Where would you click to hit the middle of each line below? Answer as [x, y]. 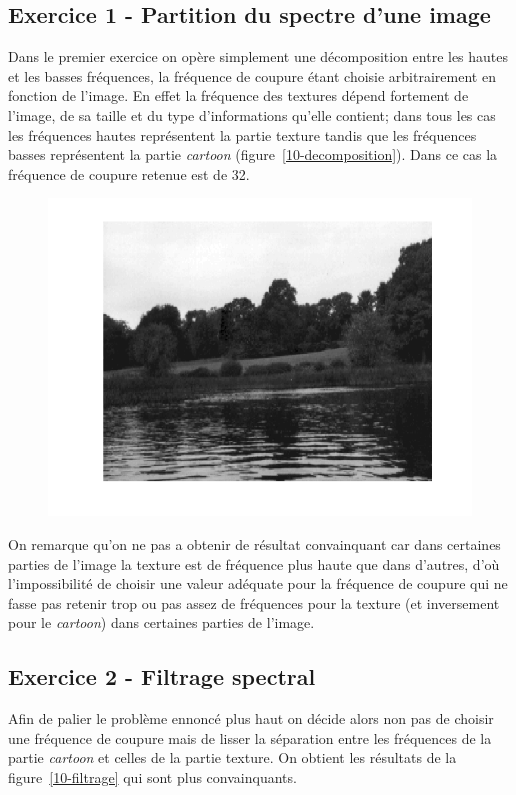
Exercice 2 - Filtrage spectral [162, 676]
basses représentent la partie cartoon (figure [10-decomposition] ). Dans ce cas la [253, 154]
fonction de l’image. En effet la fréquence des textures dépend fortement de [238, 95]
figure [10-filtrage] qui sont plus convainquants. [152, 776]
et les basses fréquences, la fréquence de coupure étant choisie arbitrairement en [252, 75]
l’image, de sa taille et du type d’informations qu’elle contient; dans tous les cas [252, 114]
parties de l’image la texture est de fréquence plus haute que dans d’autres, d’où [254, 563]
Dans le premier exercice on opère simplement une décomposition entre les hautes [258, 56]
